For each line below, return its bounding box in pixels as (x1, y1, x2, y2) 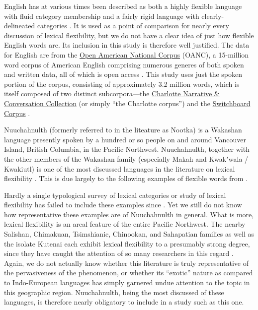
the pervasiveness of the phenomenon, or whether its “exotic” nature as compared (4, 267, 253, 278)
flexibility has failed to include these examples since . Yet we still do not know (4, 199, 242, 210)
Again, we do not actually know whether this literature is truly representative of (4, 257, 249, 268)
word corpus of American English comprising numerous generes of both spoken (4, 59, 244, 69)
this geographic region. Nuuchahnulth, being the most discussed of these (4, 287, 224, 297)
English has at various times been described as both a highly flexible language (4, 1, 242, 11)
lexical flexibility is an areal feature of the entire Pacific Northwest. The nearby (4, 219, 246, 229)
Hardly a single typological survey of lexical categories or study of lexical (4, 189, 226, 200)
